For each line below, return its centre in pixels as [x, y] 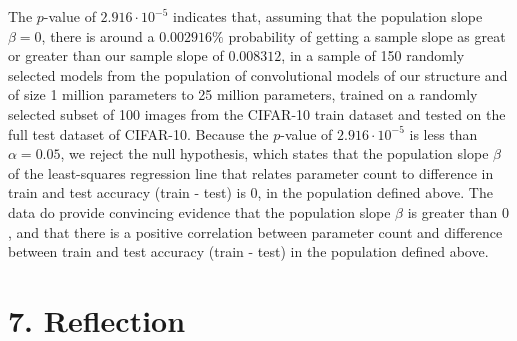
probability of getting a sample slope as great [367, 35]
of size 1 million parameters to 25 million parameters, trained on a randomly [243, 94]
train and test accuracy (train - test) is [127, 192]
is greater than [452, 211]
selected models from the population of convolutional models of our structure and [258, 74]
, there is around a [98, 35]
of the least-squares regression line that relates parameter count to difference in [251, 172]
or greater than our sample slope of [116, 55]
